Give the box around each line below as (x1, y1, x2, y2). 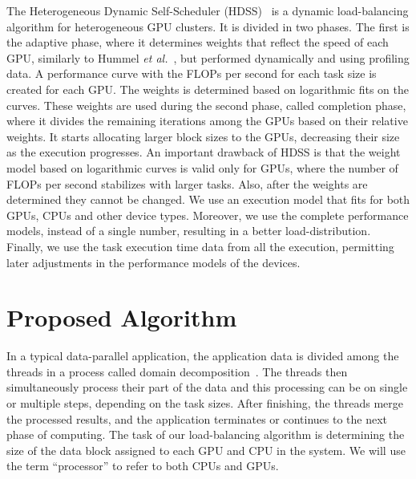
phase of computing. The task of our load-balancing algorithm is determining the (6, 426, 405, 443)
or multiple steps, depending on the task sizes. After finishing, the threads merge (6, 395, 403, 411)
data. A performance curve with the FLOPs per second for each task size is (6, 65, 377, 82)
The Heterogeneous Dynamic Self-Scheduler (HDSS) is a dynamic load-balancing (6, 2, 409, 18)
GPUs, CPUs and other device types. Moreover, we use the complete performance (6, 206, 409, 223)
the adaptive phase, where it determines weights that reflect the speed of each (6, 34, 389, 51)
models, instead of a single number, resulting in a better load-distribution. (6, 222, 371, 239)
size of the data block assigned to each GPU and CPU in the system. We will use (6, 441, 406, 458)
